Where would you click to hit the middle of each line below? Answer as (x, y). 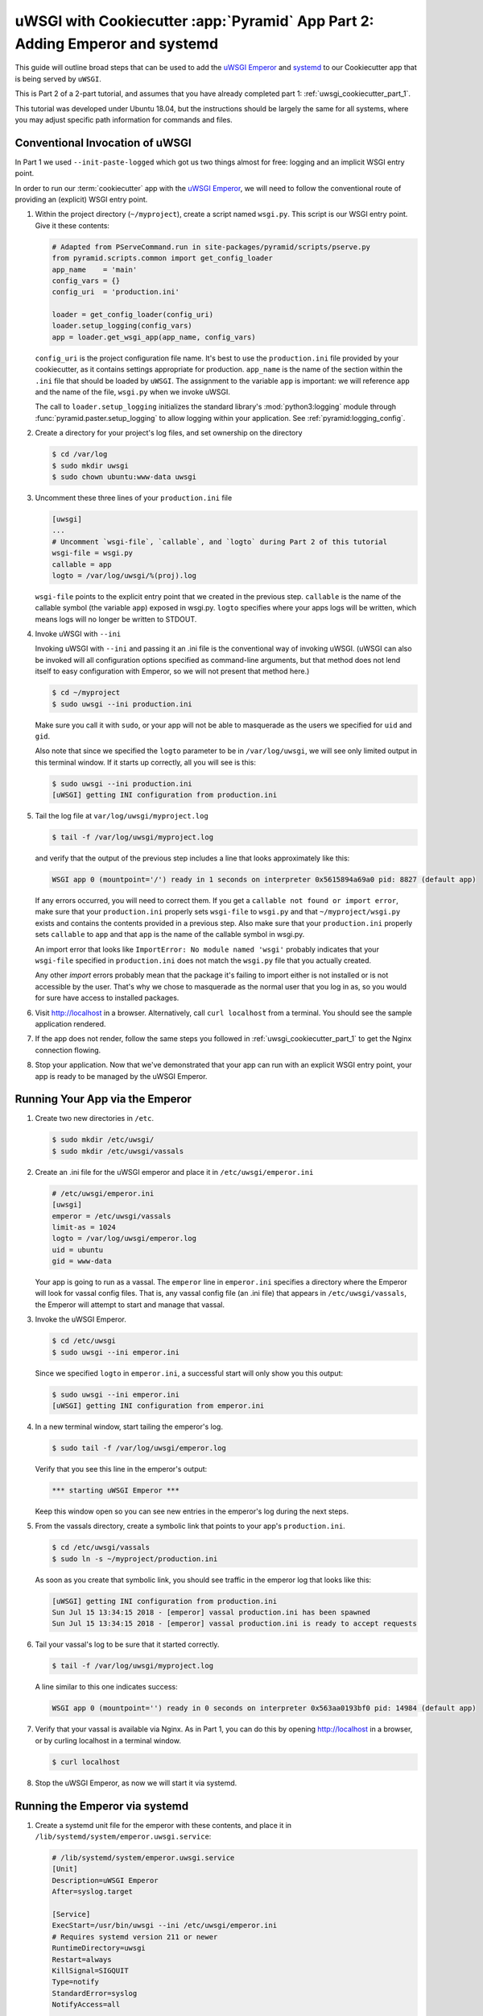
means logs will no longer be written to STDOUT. (116, 619)
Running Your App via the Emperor (103, 1100)
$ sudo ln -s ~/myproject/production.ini (135, 1559)
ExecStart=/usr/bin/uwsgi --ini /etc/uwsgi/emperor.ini (165, 1926)
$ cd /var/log (80, 454)
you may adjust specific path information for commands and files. (124, 119)
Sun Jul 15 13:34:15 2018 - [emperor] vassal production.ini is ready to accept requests (235, 1624)
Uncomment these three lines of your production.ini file (134, 498)
